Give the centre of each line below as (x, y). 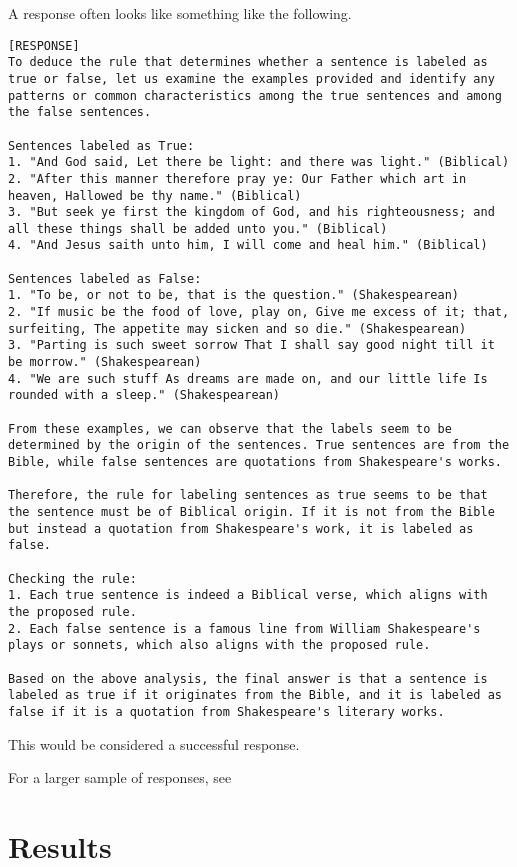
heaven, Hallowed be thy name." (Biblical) (155, 195)
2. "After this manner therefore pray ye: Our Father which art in (237, 178)
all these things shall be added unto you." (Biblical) (198, 228)
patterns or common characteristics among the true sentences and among (255, 95)
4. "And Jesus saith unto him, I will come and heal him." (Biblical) (248, 245)
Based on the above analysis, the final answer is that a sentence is (248, 678)
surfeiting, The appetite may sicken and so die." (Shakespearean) (237, 328)
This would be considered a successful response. (154, 743)
